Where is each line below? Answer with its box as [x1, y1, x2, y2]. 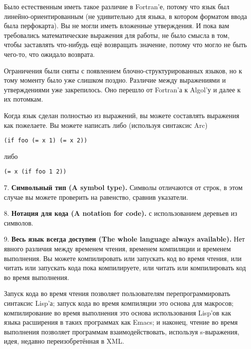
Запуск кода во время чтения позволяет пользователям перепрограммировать [4, 288, 231, 298]
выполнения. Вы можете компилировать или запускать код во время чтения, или [4, 253, 242, 263]
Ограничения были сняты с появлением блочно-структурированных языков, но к [4, 65, 242, 75]
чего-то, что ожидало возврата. [4, 49, 95, 59]
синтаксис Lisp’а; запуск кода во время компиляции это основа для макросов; [4, 297, 234, 308]
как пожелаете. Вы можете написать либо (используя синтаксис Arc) [4, 120, 208, 130]
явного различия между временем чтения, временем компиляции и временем [4, 244, 231, 253]
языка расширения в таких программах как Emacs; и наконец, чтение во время [4, 317, 238, 327]
